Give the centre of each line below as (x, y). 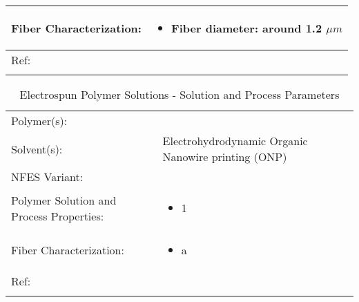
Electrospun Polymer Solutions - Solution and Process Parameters (179, 94)
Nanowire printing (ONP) (225, 157)
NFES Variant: (47, 177)
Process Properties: (58, 216)
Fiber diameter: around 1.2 (247, 28)
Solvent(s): (37, 149)
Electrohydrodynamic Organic (235, 141)
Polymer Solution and (64, 200)
